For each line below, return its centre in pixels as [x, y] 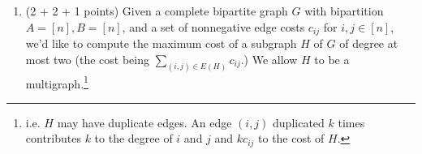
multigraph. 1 [57, 82]
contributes [53, 138]
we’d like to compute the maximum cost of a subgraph [161, 43]
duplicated [299, 122]
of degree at [369, 43]
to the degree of [133, 138]
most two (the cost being [87, 59]
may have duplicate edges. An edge [144, 122]
